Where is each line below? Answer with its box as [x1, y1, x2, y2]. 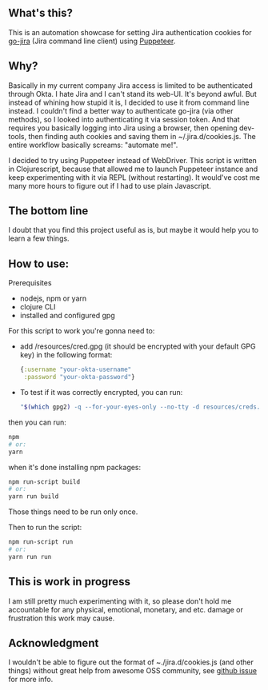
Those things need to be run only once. [8, 507, 138, 517]
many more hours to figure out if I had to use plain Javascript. [8, 181, 212, 190]
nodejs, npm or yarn [19, 293, 87, 303]
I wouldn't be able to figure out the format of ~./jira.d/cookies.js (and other [8, 657, 254, 667]
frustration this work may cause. [8, 613, 115, 623]
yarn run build [8, 493, 59, 501]
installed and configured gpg [19, 311, 116, 321]
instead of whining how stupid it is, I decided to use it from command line [8, 98, 250, 107]
